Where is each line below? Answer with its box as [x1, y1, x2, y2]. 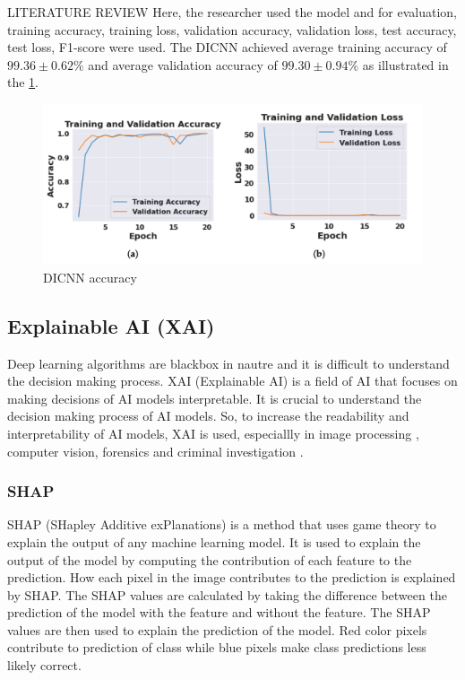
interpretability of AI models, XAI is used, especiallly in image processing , [7, 423, 419, 442]
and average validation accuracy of [88, 55, 278, 74]
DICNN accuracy [43, 267, 137, 286]
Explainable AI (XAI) [7, 311, 215, 339]
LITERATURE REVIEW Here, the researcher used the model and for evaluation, [7, 3, 458, 21]
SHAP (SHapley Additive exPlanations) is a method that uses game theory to [7, 515, 436, 534]
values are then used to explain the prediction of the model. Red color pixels [7, 620, 427, 639]
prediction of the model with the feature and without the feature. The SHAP [7, 603, 431, 622]
